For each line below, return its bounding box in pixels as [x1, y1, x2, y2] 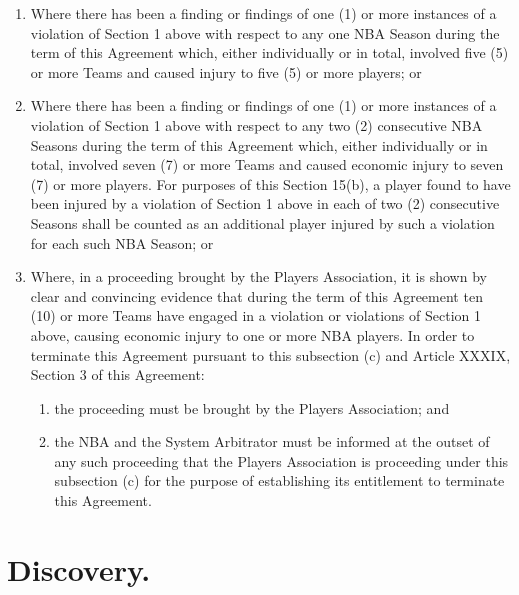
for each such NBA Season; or [30, 232, 214, 253]
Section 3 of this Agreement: [30, 364, 205, 385]
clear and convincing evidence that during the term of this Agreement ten [30, 285, 483, 306]
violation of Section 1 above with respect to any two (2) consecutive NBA [30, 114, 483, 135]
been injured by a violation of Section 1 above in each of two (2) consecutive [30, 193, 500, 214]
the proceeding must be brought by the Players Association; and [54, 397, 450, 418]
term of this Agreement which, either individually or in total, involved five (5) [30, 42, 509, 63]
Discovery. [7, 548, 151, 589]
